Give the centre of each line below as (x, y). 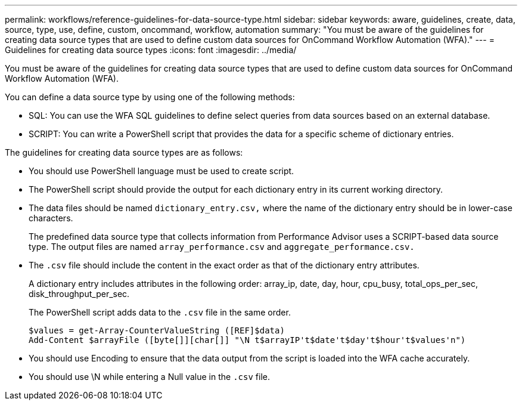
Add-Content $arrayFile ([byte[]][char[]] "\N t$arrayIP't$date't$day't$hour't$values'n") (247, 340)
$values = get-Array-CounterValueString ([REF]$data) (157, 330)
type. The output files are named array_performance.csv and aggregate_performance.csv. (222, 247)
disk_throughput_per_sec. (79, 294)
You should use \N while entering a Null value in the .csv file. (149, 377)
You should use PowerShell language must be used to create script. (161, 171)
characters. (51, 218)
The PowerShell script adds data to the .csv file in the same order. (160, 312)
